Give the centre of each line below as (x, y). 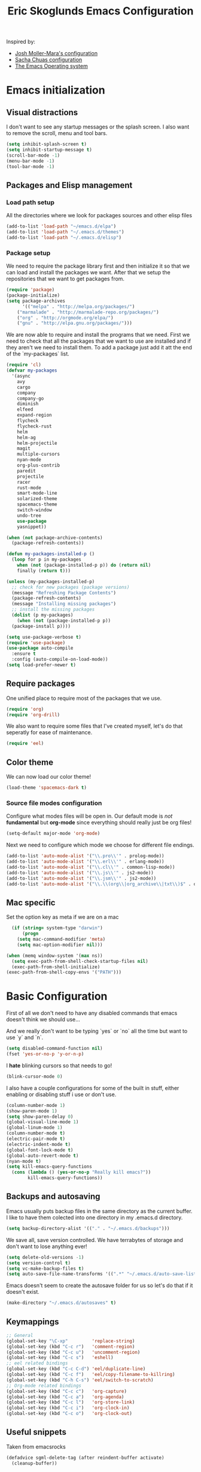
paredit (26, 471)
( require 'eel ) (25, 744)
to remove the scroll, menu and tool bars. (57, 133)
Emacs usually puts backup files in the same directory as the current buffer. (99, 1211)
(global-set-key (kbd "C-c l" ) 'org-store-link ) (71, 1402)
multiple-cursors (39, 454)
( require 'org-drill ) (33, 715)
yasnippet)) (32, 526)
